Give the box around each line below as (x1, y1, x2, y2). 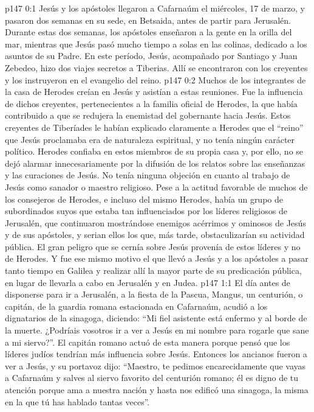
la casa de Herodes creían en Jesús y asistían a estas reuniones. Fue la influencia (5, 85, 303, 98)
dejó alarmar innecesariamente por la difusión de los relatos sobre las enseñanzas (5, 156, 305, 169)
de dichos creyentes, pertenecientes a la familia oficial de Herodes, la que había (5, 97, 298, 110)
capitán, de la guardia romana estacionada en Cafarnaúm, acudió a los (5, 299, 268, 312)
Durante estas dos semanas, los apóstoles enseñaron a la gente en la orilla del (5, 26, 292, 38)
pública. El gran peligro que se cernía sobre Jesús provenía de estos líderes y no (5, 240, 301, 253)
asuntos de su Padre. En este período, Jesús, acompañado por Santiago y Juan (5, 49, 298, 62)
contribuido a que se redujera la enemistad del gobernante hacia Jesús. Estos (5, 109, 291, 122)
